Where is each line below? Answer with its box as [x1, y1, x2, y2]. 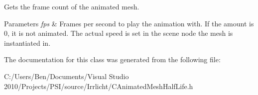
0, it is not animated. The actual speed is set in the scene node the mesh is [4, 28, 233, 38]
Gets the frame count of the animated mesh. [4, 1, 139, 11]
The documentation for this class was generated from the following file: [4, 54, 221, 65]
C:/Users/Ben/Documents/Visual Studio [4, 71, 129, 81]
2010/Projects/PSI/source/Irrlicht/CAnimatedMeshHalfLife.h [4, 81, 193, 91]
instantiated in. [4, 37, 51, 48]
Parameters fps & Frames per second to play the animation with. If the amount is [4, 18, 254, 28]
